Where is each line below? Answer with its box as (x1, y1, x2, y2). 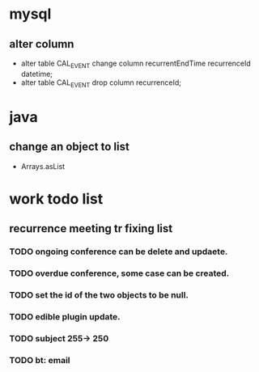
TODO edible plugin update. (9, 311, 121, 322)
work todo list (9, 189, 104, 208)
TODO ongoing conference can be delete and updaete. (9, 246, 228, 257)
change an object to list (9, 140, 130, 154)
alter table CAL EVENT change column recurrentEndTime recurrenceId (20, 58, 252, 70)
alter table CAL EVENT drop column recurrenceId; (20, 78, 181, 89)
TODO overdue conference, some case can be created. (9, 268, 230, 279)
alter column (9, 37, 74, 51)
